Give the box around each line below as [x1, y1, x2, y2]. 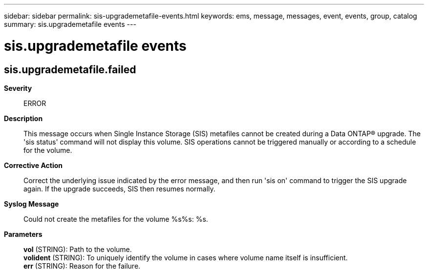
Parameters [4, 230, 43, 238]
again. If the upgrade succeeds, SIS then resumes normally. [23, 184, 215, 193]
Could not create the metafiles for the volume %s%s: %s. [23, 214, 208, 223]
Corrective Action [4, 161, 63, 169]
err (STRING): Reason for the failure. [23, 261, 141, 270]
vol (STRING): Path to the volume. [23, 245, 132, 253]
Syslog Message [4, 199, 59, 208]
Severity [4, 84, 32, 92]
